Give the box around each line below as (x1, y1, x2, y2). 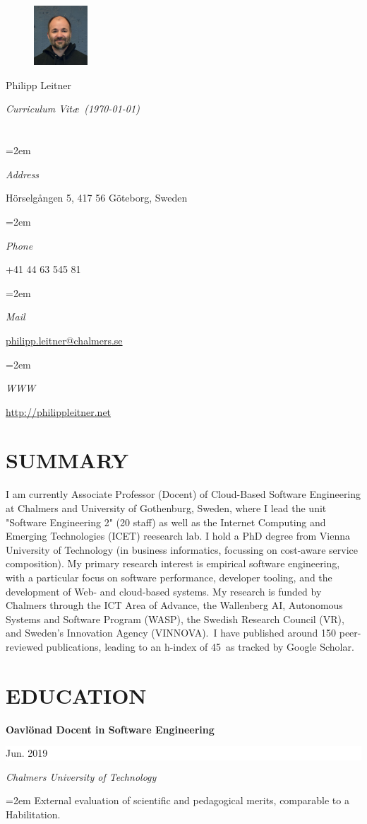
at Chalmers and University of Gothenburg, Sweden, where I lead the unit (6, 501, 327, 516)
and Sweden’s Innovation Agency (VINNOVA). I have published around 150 (6, 625, 337, 640)
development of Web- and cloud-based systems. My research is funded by (6, 584, 322, 598)
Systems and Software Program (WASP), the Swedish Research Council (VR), (6, 611, 344, 626)
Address (6, 166, 40, 181)
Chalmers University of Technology (6, 769, 157, 784)
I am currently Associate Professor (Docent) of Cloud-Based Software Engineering (6, 487, 361, 501)
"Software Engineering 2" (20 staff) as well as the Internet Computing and (6, 514, 326, 529)
